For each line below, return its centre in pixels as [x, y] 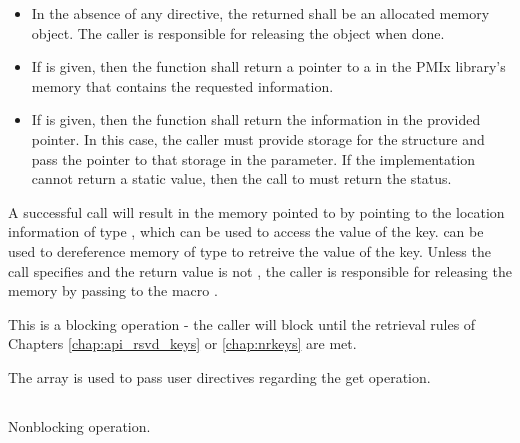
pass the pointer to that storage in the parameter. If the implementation [253, 158]
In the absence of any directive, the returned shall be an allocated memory [260, 13]
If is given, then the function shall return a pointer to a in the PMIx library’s [268, 66]
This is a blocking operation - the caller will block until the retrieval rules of [242, 323]
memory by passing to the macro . [113, 290]
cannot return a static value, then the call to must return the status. [241, 178]
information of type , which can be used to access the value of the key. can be [246, 231]
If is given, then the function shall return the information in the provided [256, 119]
